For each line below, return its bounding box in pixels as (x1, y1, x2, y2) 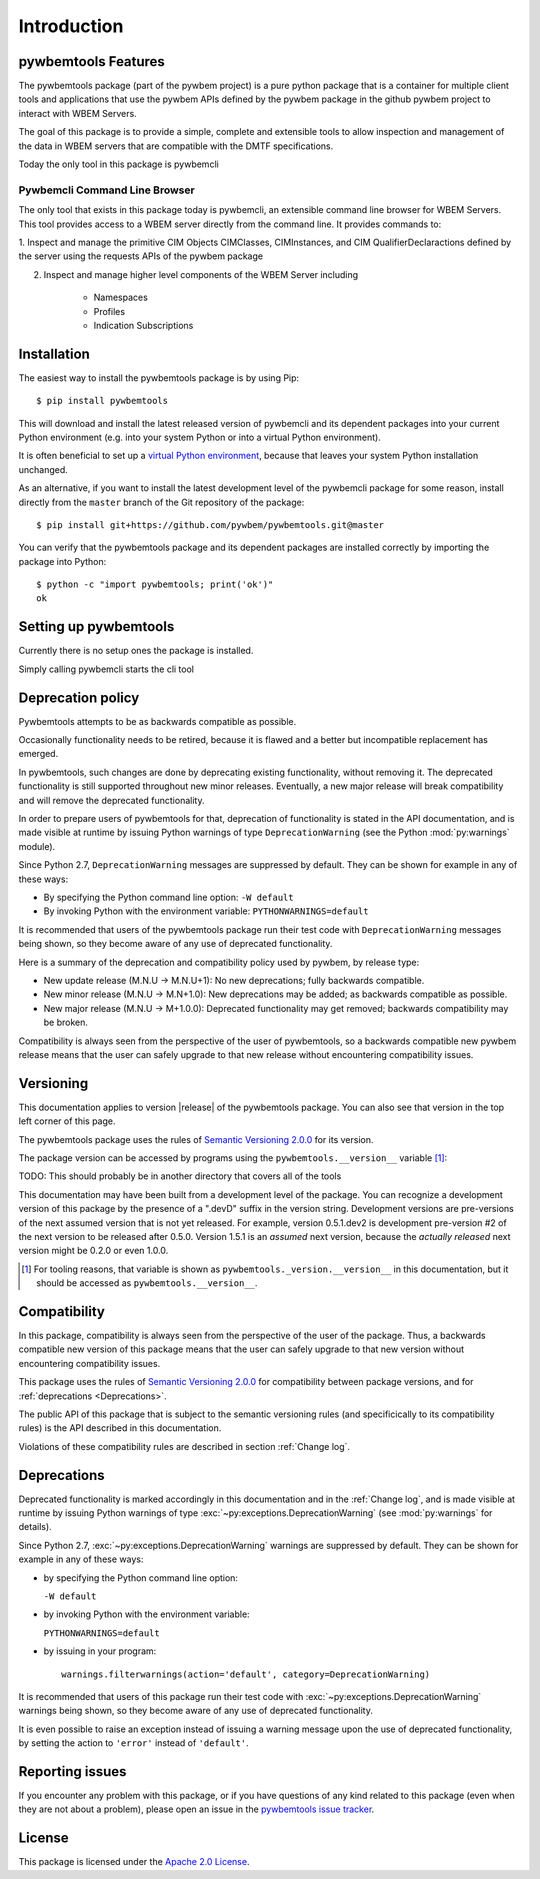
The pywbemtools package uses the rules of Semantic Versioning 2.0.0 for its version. (18, 1133, 374, 1145)
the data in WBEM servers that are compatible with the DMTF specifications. (18, 140, 334, 152)
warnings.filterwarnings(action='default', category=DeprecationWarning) (61, 1668, 431, 1680)
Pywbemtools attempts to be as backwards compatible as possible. (18, 715, 297, 727)
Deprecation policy (18, 689, 140, 706)
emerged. (18, 748, 59, 760)
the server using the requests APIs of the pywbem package (18, 250, 264, 262)
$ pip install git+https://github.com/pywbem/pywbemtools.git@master (36, 519, 385, 530)
